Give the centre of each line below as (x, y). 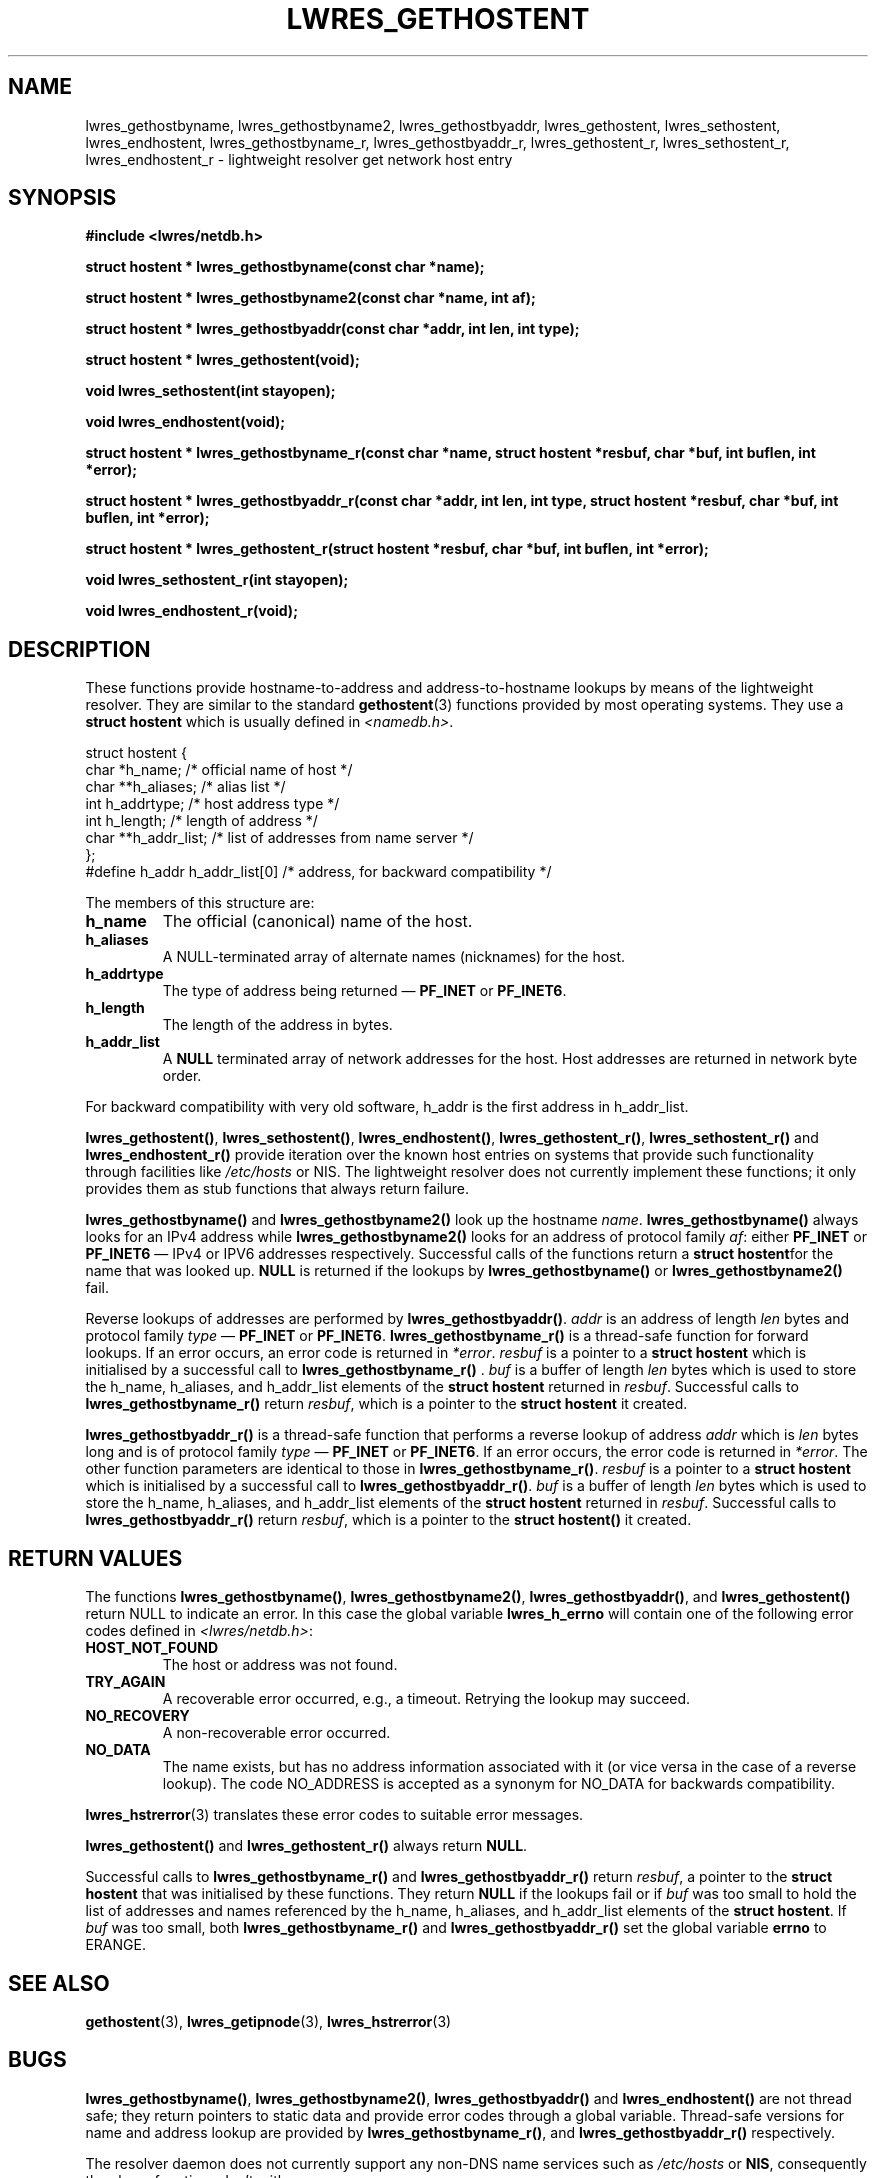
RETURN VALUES (95, 1558)
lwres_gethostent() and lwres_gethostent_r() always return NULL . (306, 1846)
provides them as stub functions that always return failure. (277, 1189)
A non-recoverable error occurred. (276, 1733)
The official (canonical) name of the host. (317, 921)
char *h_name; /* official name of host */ (219, 770)
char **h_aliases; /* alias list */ (185, 787)
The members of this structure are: (200, 903)
